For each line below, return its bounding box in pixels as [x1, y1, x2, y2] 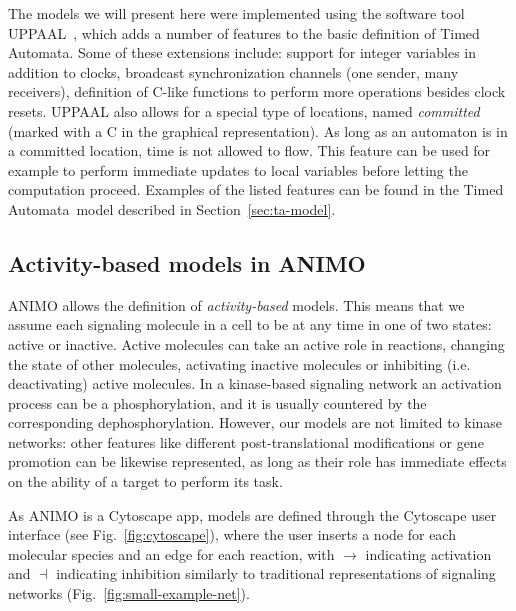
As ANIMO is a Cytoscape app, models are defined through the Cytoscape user [8, 504, 497, 525]
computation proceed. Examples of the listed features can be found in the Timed [8, 179, 504, 200]
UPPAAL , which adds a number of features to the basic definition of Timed [8, 22, 480, 43]
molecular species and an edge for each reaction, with [8, 543, 335, 564]
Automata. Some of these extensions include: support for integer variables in [8, 42, 476, 63]
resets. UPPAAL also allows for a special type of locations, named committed [8, 100, 480, 121]
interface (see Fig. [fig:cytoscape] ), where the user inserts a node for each [8, 524, 456, 545]
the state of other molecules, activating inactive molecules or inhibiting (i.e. [8, 353, 471, 374]
